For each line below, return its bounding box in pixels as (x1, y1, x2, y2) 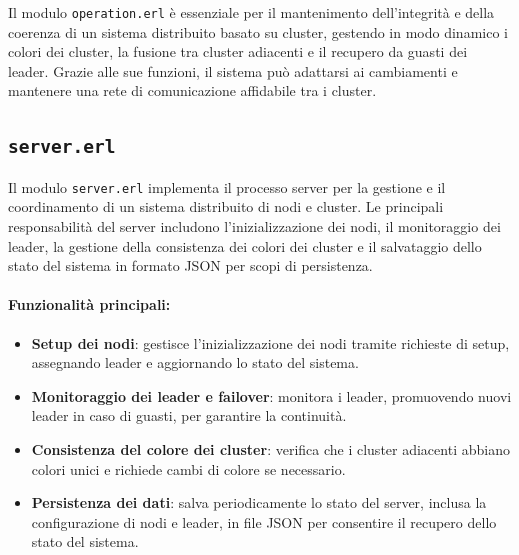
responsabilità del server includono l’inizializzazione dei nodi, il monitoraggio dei (8, 216, 501, 237)
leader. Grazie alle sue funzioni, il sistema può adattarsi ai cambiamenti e (8, 60, 458, 81)
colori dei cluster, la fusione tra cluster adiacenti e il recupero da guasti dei (8, 41, 468, 62)
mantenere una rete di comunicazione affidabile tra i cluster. (8, 80, 377, 101)
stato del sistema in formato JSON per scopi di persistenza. (8, 255, 373, 276)
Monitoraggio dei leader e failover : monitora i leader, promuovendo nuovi (31, 385, 512, 406)
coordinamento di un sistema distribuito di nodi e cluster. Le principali (8, 196, 444, 217)
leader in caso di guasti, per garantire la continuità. (31, 405, 347, 426)
